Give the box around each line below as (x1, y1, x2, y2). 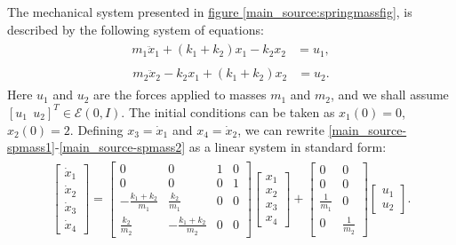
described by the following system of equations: (7, 20, 264, 38)
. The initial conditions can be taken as (121, 102, 335, 121)
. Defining (69, 120, 124, 138)
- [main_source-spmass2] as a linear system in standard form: (54, 138, 387, 156)
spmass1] (7, 138, 55, 156)
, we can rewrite (237, 120, 324, 138)
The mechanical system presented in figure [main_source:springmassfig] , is (7, 3, 412, 20)
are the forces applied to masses (93, 85, 267, 104)
